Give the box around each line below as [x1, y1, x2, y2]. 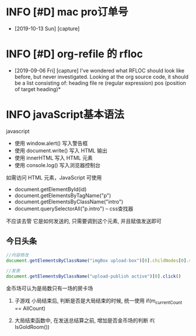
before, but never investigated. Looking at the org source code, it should [14, 73, 188, 80]
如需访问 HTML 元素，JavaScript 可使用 [6, 174, 102, 181]
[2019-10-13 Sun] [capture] [14, 25, 80, 32]
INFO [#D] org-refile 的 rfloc [6, 47, 143, 61]
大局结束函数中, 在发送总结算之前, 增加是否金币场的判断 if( [14, 317, 155, 324]
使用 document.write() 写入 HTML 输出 [14, 147, 108, 154]
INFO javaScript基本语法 [6, 108, 124, 122]
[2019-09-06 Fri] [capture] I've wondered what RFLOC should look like [14, 67, 185, 74]
